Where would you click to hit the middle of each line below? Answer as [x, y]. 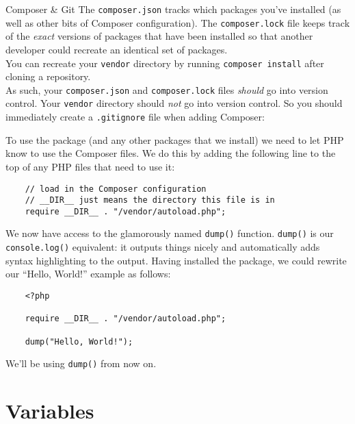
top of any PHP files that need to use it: [90, 166]
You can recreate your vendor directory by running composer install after [165, 63]
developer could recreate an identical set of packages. [117, 49]
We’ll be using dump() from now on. [81, 363]
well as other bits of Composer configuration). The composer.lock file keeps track [178, 22]
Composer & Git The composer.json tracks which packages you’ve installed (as [173, 9]
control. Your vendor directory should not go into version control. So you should [174, 103]
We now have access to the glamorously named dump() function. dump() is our [170, 233]
